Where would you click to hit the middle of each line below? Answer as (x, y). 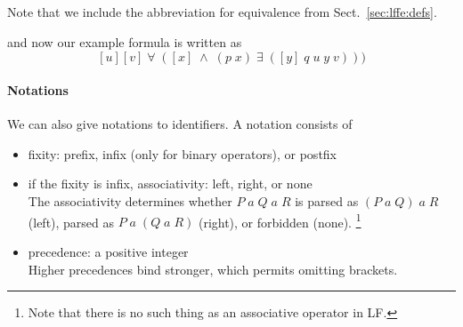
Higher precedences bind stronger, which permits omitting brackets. (213, 269)
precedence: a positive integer (108, 251)
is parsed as (327, 201)
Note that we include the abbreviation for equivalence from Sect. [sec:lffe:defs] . (222, 12)
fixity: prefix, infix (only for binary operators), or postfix (183, 153)
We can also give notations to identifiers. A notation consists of (180, 124)
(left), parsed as (71, 222)
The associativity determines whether (130, 201)
